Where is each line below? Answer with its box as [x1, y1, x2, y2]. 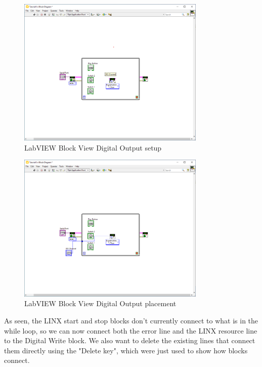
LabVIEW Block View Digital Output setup [24, 142, 162, 153]
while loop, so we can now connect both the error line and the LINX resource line [4, 325, 257, 336]
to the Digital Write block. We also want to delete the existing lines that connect [4, 335, 255, 346]
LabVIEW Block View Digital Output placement [24, 298, 177, 309]
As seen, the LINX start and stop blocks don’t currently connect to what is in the [4, 315, 258, 325]
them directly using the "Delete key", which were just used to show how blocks [4, 345, 248, 355]
